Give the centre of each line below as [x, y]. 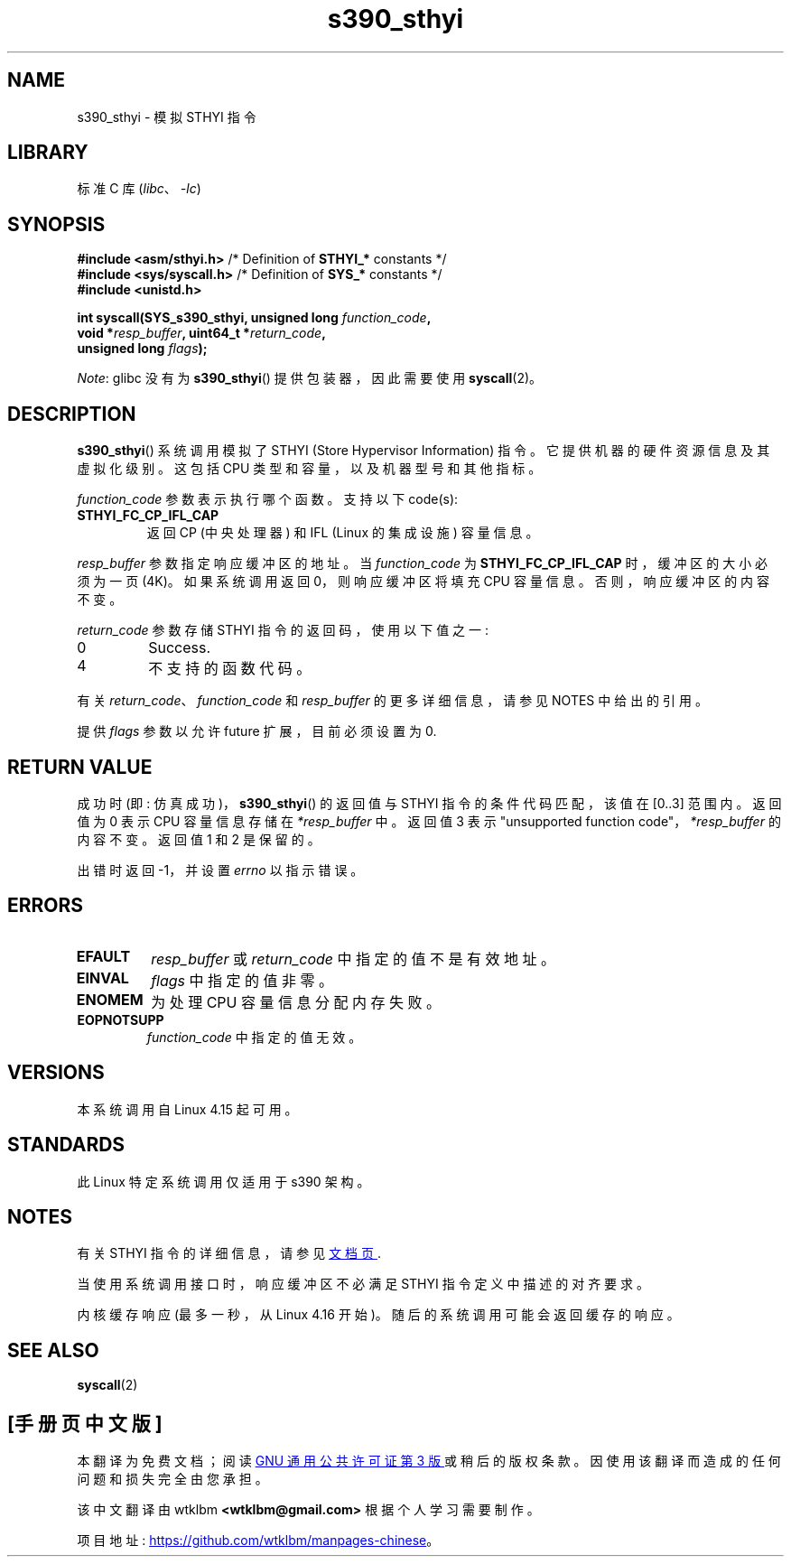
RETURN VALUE [80, 767]
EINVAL [102, 977]
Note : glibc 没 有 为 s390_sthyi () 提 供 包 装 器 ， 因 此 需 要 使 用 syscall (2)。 [310, 378]
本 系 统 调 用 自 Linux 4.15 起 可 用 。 [187, 1109]
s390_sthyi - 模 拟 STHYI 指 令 [167, 116]
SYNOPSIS [56, 224]
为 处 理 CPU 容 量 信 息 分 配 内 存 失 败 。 [296, 1002]
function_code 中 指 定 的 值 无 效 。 [254, 1037]
